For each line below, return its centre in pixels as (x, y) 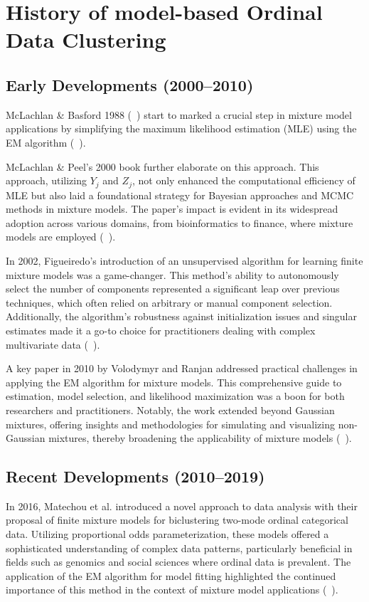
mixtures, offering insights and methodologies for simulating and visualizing (171, 424)
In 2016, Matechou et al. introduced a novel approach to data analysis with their (182, 506)
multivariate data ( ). (53, 344)
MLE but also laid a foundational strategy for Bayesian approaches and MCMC (180, 195)
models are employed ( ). (61, 237)
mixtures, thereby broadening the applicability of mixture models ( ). (200, 438)
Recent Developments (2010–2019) (135, 476)
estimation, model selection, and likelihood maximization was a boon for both (175, 396)
